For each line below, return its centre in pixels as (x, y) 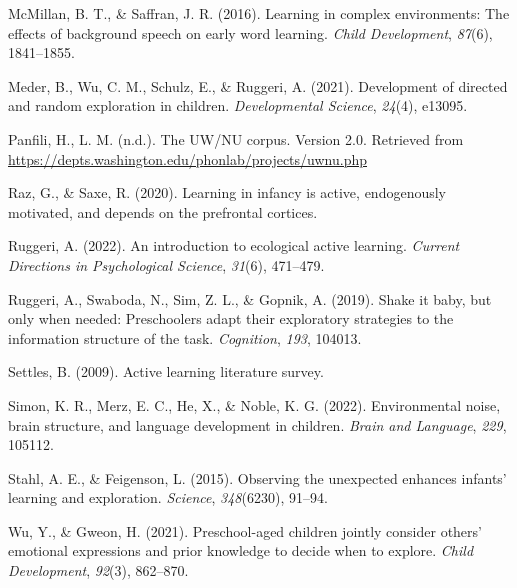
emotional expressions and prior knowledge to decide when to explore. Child (241, 550)
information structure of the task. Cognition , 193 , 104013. (185, 337)
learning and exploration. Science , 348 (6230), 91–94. (168, 497)
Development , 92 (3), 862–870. (98, 570)
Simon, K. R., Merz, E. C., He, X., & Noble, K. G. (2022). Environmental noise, (254, 404)
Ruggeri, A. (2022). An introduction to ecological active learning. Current (234, 245)
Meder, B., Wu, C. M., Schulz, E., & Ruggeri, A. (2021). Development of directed (258, 85)
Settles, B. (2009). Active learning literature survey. (166, 371)
